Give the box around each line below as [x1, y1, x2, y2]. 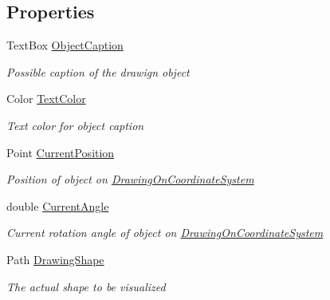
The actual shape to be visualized [6, 278, 166, 294]
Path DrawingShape [6, 251, 104, 267]
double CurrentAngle [6, 197, 109, 214]
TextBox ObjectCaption [6, 37, 124, 53]
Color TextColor [6, 90, 86, 107]
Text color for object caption [6, 116, 144, 133]
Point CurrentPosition [6, 144, 115, 160]
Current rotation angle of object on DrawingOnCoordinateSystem [6, 224, 324, 241]
